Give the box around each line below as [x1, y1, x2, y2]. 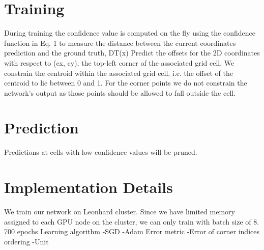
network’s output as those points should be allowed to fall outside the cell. [4, 87, 236, 98]
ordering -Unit [4, 236, 49, 246]
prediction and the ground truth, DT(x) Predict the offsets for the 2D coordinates [4, 47, 260, 58]
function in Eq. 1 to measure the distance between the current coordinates [4, 37, 236, 48]
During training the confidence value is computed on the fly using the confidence [4, 27, 255, 38]
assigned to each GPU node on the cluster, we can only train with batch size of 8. [4, 216, 259, 227]
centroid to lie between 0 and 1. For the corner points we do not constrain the [4, 77, 247, 88]
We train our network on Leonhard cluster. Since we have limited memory [4, 206, 235, 217]
